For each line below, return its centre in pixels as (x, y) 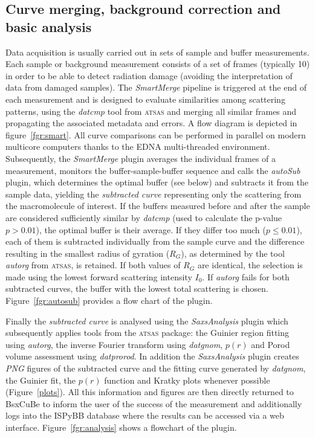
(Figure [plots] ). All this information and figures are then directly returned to (150, 392)
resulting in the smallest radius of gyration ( (88, 253)
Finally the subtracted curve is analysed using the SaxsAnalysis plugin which (147, 320)
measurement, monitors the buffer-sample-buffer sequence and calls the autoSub (153, 170)
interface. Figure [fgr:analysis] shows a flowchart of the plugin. (121, 427)
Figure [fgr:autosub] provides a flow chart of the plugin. (109, 301)
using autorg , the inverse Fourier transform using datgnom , (114, 344)
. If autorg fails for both (246, 276)
